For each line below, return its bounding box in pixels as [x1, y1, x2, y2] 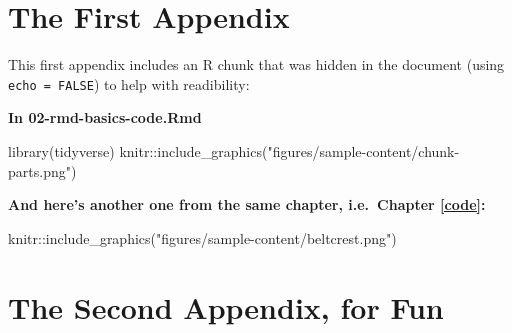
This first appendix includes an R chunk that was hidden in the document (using [8, 54, 505, 75]
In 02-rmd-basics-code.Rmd [8, 107, 202, 128]
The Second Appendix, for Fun [8, 286, 444, 327]
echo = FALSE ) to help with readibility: [8, 73, 250, 94]
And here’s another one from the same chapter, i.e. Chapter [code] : [8, 194, 486, 215]
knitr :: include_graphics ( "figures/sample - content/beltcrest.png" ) [8, 227, 397, 248]
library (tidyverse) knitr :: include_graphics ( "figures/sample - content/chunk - [8, 140, 460, 161]
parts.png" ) [8, 160, 77, 181]
